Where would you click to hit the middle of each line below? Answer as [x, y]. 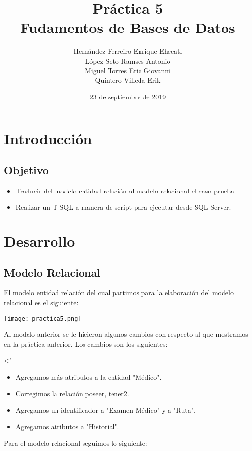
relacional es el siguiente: [41, 303]
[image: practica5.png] [43, 318]
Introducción [48, 139]
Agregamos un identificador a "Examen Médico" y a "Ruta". [105, 410]
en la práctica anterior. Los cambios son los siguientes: [86, 343]
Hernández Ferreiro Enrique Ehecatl [128, 51]
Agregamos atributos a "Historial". [67, 426]
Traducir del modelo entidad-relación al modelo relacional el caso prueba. [126, 190]
